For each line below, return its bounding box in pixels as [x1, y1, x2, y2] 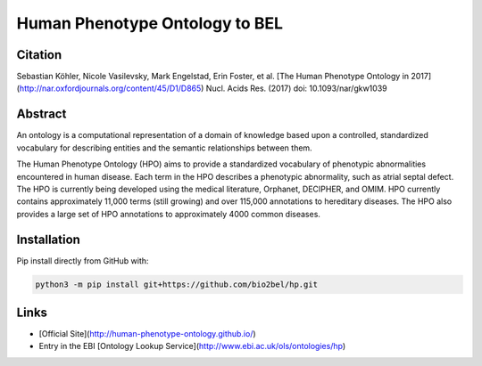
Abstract [16, 107, 67, 122]
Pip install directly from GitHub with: [16, 255, 149, 266]
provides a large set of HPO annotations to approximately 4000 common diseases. [16, 208, 321, 219]
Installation [16, 232, 80, 247]
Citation [16, 47, 62, 62]
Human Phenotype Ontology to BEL [16, 13, 284, 33]
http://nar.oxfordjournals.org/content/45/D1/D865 [19, 83, 202, 94]
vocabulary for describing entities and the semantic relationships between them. [16, 142, 312, 153]
